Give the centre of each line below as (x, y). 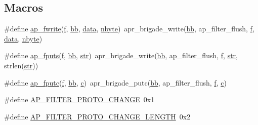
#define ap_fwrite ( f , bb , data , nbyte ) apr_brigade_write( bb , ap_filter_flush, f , (129, 29)
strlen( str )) (21, 65)
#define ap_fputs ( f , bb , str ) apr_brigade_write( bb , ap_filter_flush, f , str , (121, 55)
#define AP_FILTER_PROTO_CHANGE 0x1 (79, 99)
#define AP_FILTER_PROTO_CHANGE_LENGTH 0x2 (97, 116)
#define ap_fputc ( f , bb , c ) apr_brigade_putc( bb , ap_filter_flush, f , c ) (115, 82)
